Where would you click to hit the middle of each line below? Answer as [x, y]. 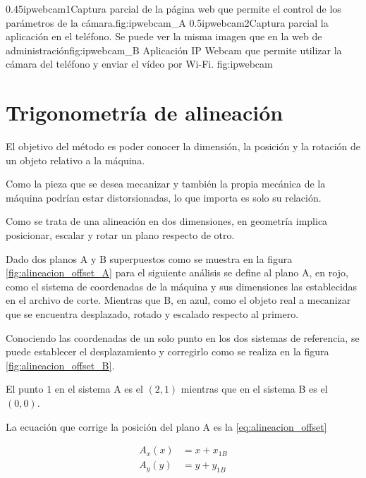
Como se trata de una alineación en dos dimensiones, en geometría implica [167, 221]
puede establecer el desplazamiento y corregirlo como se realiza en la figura [167, 351]
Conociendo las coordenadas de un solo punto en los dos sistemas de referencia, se [183, 337]
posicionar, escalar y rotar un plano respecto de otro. [120, 235]
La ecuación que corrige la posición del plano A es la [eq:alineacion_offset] [166, 426]
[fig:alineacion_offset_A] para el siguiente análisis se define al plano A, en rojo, [177, 272]
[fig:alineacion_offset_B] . [60, 365]
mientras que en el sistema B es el [254, 389]
